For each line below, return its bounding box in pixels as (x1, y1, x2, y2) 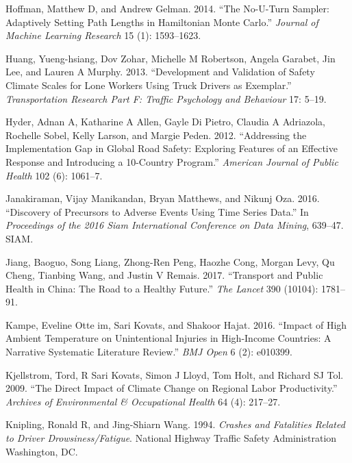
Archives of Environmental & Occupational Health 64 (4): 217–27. (5, 394, 281, 408)
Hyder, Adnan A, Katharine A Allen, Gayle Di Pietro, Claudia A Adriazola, (5, 114, 325, 129)
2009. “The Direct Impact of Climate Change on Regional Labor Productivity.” (5, 381, 338, 395)
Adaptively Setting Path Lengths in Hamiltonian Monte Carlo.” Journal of (5, 14, 318, 29)
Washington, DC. (5, 444, 78, 458)
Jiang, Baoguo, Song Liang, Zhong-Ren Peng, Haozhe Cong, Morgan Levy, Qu (5, 254, 335, 268)
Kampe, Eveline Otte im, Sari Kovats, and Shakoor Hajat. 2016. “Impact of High (5, 317, 347, 331)
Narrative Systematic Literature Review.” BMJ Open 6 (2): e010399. (5, 345, 292, 359)
